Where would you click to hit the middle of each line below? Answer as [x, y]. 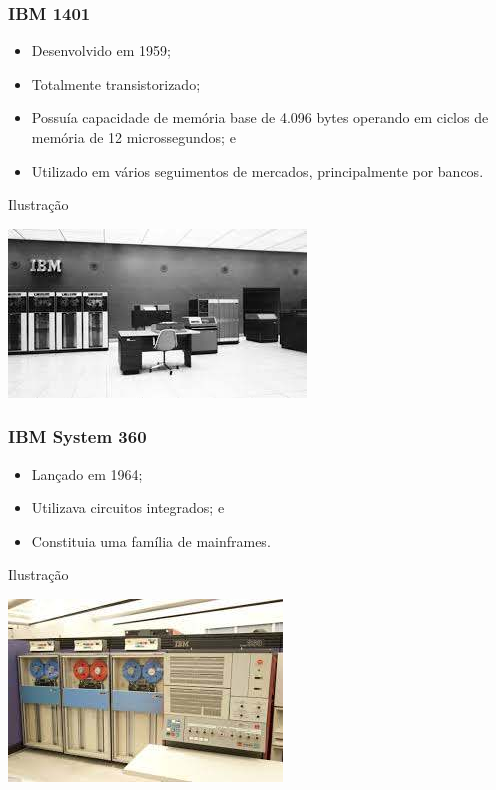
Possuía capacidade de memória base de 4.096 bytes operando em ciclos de [260, 117]
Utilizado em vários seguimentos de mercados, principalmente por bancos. [257, 170]
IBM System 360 [77, 436]
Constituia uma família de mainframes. [151, 540]
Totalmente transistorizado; [116, 83]
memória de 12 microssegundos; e [133, 137]
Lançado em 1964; [87, 473]
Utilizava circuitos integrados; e [128, 507]
